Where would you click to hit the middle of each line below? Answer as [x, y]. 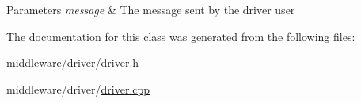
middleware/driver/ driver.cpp [78, 88]
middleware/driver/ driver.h [73, 63]
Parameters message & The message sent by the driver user [151, 9]
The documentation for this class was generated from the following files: [181, 36]
